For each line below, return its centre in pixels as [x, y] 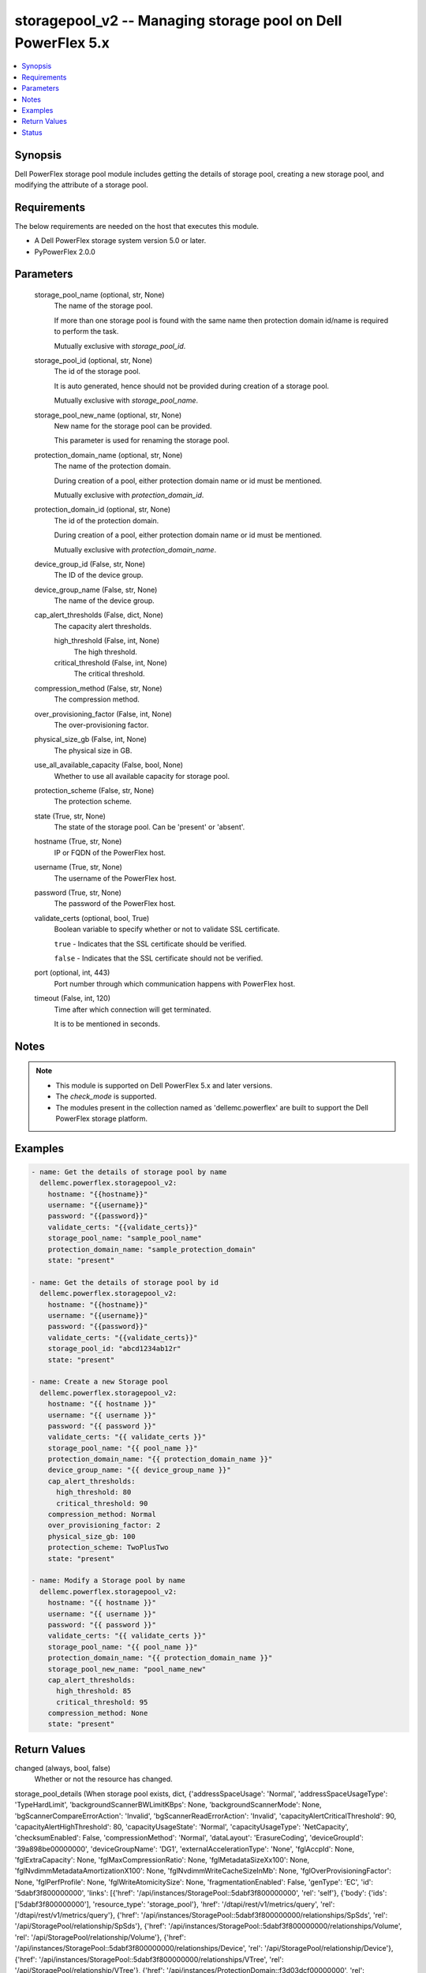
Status [32, 132]
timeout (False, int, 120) [72, 998]
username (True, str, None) [78, 867]
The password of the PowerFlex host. [115, 904]
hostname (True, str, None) [78, 841]
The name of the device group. [105, 601]
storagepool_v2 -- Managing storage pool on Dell [178, 21]
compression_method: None [98, 1713]
